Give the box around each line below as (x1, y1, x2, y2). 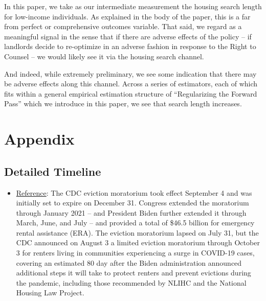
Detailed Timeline (4, 163, 101, 179)
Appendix (4, 128, 75, 149)
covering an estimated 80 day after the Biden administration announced (16, 257, 242, 268)
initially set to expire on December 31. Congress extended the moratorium (16, 197, 249, 208)
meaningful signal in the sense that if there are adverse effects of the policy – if (4, 31, 252, 41)
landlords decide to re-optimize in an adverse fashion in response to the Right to (4, 41, 256, 52)
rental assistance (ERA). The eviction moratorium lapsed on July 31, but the (16, 227, 259, 238)
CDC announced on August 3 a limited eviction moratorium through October (16, 237, 260, 248)
